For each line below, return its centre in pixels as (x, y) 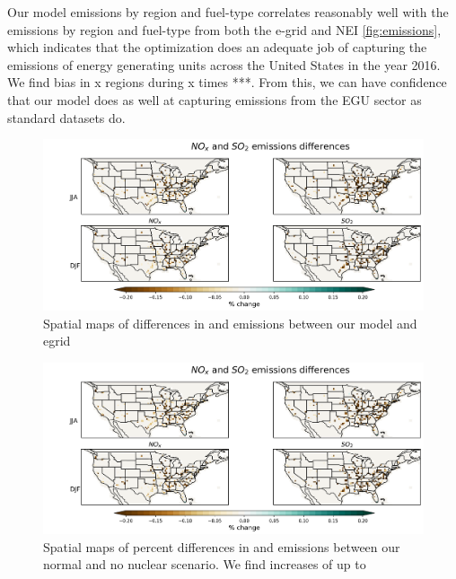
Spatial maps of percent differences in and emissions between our (222, 546)
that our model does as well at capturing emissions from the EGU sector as (215, 99)
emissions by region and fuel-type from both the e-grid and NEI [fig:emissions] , (224, 29)
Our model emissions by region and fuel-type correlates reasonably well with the (228, 12)
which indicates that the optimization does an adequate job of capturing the (217, 47)
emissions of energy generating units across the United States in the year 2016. (224, 64)
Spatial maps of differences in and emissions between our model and (230, 323)
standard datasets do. (66, 117)
